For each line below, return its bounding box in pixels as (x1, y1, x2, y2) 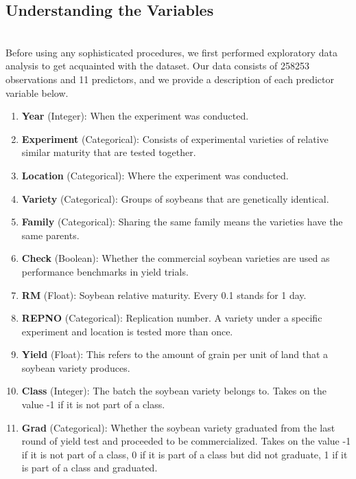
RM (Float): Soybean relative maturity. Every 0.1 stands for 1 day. (21, 287, 307, 302)
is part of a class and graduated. (21, 460, 158, 475)
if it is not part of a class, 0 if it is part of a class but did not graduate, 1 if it (21, 447, 348, 461)
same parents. (21, 227, 80, 242)
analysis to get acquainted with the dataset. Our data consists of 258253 (5, 58, 310, 73)
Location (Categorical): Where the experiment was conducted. (21, 168, 289, 182)
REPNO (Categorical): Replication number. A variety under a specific (21, 311, 322, 325)
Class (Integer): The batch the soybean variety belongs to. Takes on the (21, 383, 327, 398)
